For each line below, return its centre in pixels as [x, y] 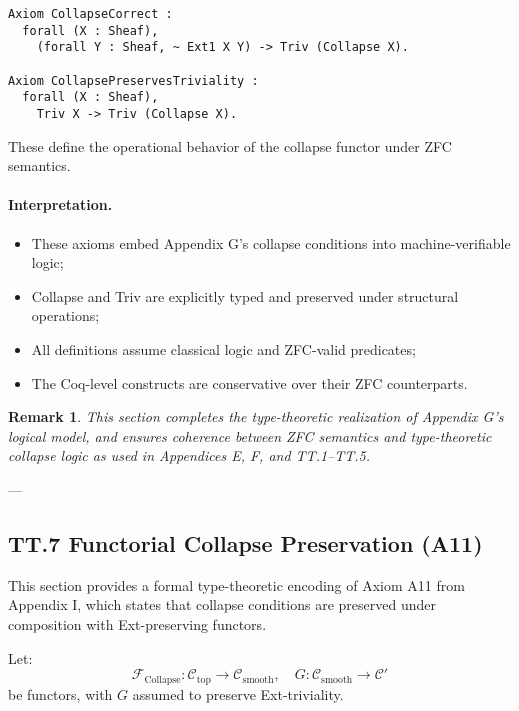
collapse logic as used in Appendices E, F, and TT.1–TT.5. [189, 455]
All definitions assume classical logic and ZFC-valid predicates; [223, 348]
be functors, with [60, 693]
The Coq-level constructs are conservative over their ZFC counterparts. [249, 382]
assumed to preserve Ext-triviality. [238, 693]
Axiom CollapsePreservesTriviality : [133, 80]
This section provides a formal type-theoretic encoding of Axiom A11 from [236, 584]
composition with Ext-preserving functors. [137, 623]
